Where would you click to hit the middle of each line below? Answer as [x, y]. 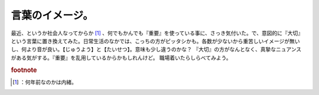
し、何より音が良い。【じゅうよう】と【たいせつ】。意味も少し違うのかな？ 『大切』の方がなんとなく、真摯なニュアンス [156, 50]
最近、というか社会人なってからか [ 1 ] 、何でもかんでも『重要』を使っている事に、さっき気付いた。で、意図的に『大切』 [157, 33]
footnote [24, 70]
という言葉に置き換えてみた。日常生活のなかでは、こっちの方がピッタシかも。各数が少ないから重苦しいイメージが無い [156, 41]
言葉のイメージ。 [52, 15]
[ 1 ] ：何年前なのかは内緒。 [45, 82]
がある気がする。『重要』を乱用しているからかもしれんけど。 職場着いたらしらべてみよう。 [121, 58]
